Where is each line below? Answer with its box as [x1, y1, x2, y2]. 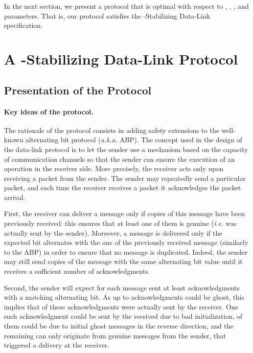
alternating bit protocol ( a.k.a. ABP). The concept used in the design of [25, 134, 242, 145]
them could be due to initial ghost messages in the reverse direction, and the [4, 321, 234, 331]
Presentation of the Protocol [4, 82, 152, 97]
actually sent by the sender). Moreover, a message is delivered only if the [4, 227, 223, 238]
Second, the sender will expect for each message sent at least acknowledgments [4, 282, 240, 292]
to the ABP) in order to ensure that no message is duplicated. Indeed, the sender [4, 246, 248, 257]
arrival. [4, 192, 25, 202]
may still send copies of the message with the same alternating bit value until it [4, 256, 243, 266]
